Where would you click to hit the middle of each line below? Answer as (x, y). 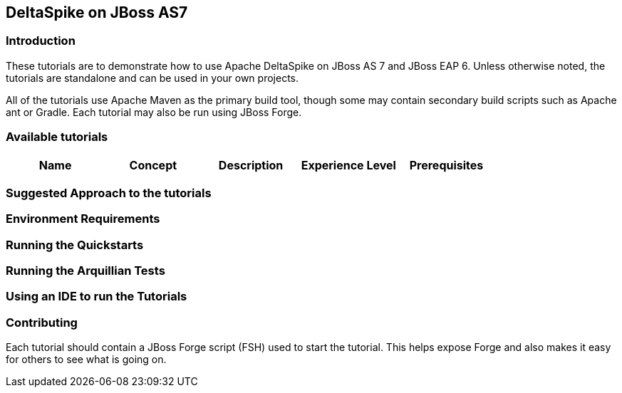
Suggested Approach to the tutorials (109, 193)
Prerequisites (446, 165)
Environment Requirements (83, 219)
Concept (153, 165)
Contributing (42, 322)
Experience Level (348, 165)
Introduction (41, 41)
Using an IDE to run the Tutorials (97, 297)
